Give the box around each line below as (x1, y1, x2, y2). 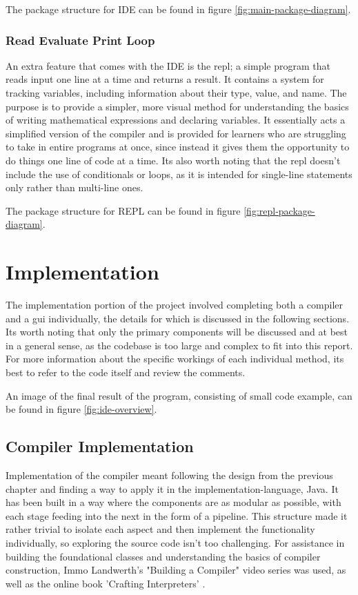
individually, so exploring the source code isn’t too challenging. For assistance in (6, 535, 345, 549)
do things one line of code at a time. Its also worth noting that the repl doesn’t (6, 153, 341, 167)
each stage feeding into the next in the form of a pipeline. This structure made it (6, 508, 348, 523)
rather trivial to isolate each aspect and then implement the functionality (6, 522, 315, 536)
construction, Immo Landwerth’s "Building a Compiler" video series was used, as (6, 563, 346, 577)
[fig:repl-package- (243, 203, 315, 217)
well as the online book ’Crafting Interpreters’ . (6, 576, 206, 590)
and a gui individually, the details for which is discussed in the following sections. (6, 311, 350, 325)
